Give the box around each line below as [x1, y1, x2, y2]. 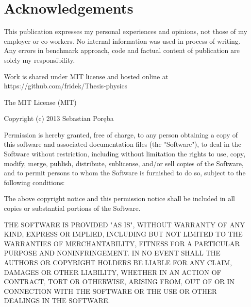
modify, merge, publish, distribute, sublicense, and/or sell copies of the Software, [4, 158, 244, 168]
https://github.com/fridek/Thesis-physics [4, 81, 128, 91]
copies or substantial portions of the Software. [4, 203, 141, 213]
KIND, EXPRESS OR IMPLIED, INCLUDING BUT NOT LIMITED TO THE [4, 229, 243, 239]
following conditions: [4, 177, 65, 187]
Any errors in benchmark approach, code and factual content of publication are [4, 45, 240, 55]
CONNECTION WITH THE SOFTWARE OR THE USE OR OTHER [4, 286, 217, 296]
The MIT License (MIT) [4, 97, 77, 107]
